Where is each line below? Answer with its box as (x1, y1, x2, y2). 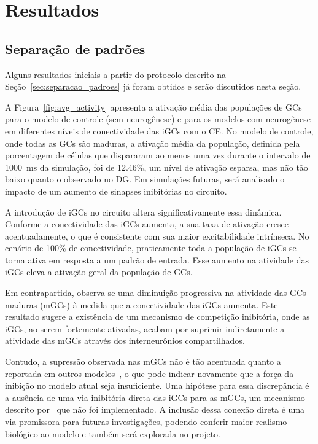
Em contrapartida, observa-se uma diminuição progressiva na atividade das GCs (5, 286, 306, 299)
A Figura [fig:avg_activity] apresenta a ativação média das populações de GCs (5, 100, 302, 113)
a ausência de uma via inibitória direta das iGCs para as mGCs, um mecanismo (5, 391, 305, 403)
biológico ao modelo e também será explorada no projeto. (5, 427, 220, 440)
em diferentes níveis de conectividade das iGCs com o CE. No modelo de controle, (5, 124, 314, 137)
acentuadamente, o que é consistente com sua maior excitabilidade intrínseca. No (5, 229, 309, 242)
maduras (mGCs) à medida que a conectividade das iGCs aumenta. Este (5, 298, 278, 311)
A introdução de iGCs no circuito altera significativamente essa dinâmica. (5, 205, 282, 218)
